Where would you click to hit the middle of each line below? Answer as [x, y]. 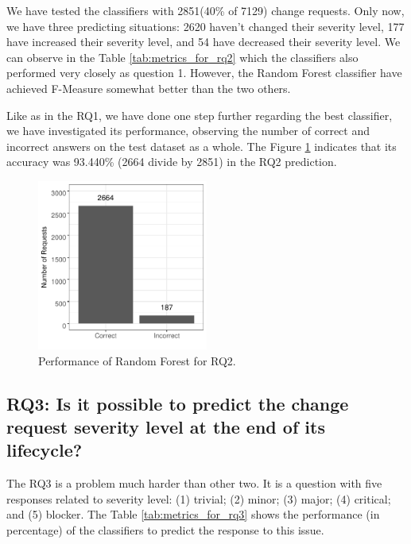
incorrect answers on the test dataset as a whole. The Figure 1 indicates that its [202, 146]
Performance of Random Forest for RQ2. [137, 360]
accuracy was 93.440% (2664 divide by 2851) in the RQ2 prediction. [172, 162]
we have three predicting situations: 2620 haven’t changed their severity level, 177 [205, 26]
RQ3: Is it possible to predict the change [178, 403]
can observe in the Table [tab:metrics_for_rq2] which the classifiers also [182, 57]
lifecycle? [45, 450]
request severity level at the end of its [166, 426]
